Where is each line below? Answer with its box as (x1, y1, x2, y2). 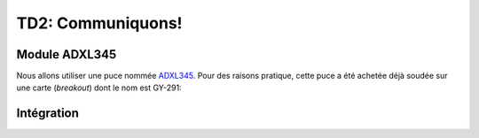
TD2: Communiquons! (16, 13, 183, 33)
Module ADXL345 (16, 47, 117, 62)
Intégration (16, 106, 80, 121)
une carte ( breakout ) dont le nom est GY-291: (16, 82, 182, 93)
